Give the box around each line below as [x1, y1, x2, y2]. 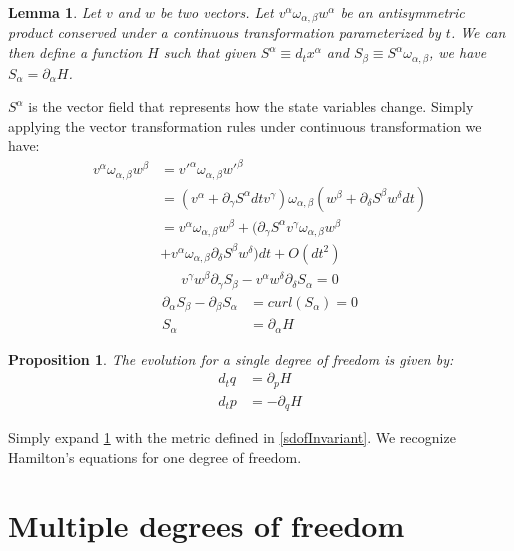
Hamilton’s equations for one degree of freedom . [8, 446, 302, 467]
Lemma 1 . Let [8, 2, 101, 22]
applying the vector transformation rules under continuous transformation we [8, 115, 482, 136]
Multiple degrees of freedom [8, 505, 405, 546]
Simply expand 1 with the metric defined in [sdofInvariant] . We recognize [8, 427, 456, 448]
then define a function [8, 42, 143, 63]
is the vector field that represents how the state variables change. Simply [28, 96, 474, 117]
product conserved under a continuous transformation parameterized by [8, 22, 441, 43]
